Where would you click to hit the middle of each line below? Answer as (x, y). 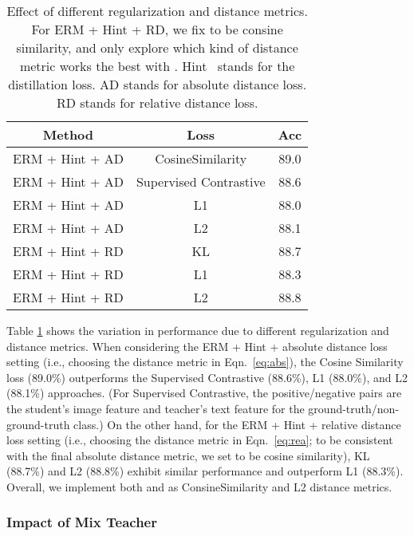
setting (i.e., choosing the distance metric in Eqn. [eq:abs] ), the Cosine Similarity (205, 362)
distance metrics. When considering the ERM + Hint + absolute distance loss (197, 346)
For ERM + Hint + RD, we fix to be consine (157, 29)
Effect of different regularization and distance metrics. (157, 11)
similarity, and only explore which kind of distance (157, 47)
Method (68, 134)
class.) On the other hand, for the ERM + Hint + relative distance (237, 424)
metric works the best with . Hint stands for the (157, 66)
